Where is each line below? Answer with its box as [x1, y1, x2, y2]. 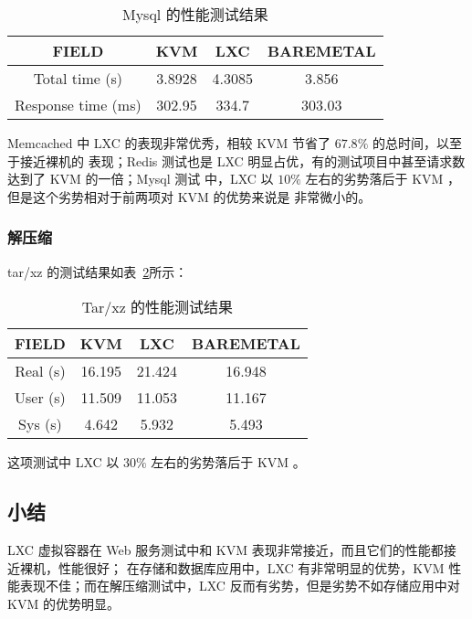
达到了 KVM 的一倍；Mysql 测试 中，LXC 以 [7, 169, 274, 188]
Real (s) [15, 360, 66, 382]
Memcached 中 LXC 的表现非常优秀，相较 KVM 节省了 [7, 133, 331, 152]
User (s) [15, 387, 66, 409]
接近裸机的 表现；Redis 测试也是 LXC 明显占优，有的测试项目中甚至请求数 [19, 151, 466, 170]
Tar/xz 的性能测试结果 [81, 296, 234, 318]
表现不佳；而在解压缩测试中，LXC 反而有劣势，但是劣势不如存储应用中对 [19, 576, 460, 595]
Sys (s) [18, 413, 62, 435]
